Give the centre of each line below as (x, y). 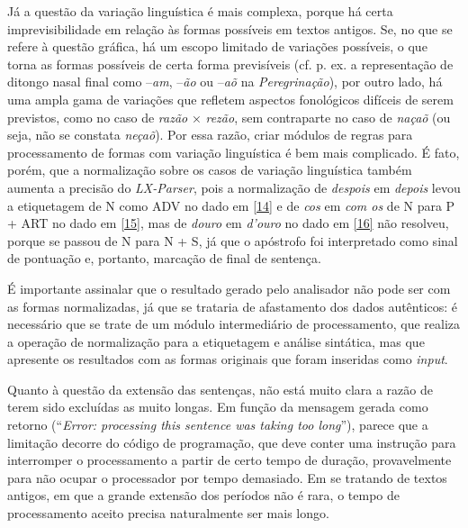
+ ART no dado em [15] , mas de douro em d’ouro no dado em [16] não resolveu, (228, 223)
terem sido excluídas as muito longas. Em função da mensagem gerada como (218, 407)
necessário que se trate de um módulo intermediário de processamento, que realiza (234, 324)
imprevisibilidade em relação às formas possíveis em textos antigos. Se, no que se (230, 28)
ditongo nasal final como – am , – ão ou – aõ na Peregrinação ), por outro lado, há (225, 82)
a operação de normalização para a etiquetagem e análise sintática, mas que (216, 341)
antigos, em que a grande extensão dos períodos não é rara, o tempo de (203, 495)
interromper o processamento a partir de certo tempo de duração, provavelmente (229, 460)
